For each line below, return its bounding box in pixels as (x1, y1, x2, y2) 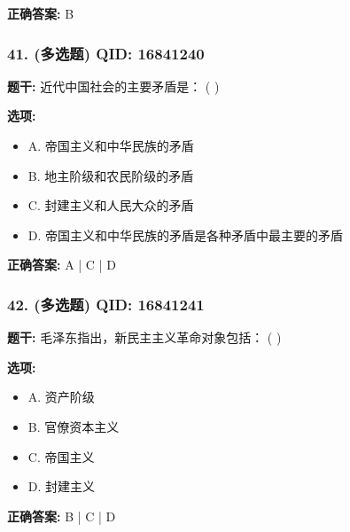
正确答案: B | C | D (7, 506, 116, 525)
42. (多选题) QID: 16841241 (7, 293, 205, 315)
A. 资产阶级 (27, 387, 95, 406)
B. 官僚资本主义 (27, 417, 120, 435)
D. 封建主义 (27, 477, 96, 496)
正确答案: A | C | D (7, 255, 116, 274)
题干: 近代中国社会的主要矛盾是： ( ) (7, 76, 220, 95)
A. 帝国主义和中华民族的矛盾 (27, 137, 194, 154)
